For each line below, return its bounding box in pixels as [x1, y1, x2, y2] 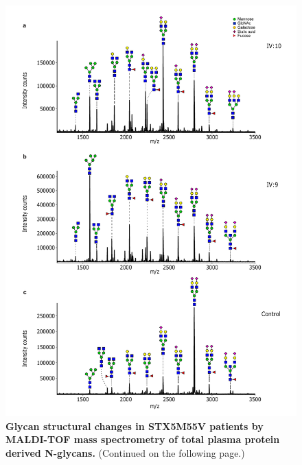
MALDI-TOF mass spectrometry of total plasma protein [5, 432, 280, 446]
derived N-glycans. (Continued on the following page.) [5, 445, 245, 460]
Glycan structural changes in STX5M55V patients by [5, 418, 264, 433]
